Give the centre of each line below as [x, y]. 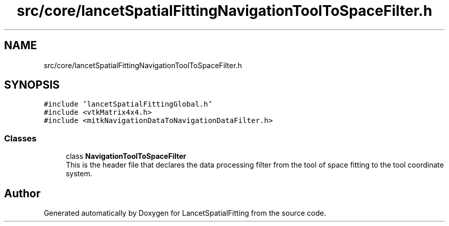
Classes [21, 138]
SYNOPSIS [32, 85]
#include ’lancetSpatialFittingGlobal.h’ [128, 104]
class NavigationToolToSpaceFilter [126, 156]
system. [79, 174]
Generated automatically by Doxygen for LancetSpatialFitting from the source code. [185, 213]
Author [22, 193]
